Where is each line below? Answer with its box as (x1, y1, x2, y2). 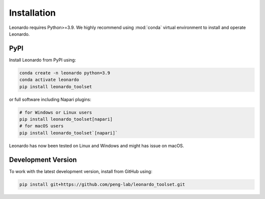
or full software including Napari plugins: (9, 96, 92, 102)
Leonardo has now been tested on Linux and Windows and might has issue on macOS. (9, 143, 184, 149)
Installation (9, 7, 56, 18)
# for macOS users (19, 123, 64, 129)
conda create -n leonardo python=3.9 (19, 70, 110, 75)
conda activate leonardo (19, 77, 79, 83)
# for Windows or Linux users (19, 109, 92, 115)
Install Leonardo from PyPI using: (9, 57, 76, 63)
